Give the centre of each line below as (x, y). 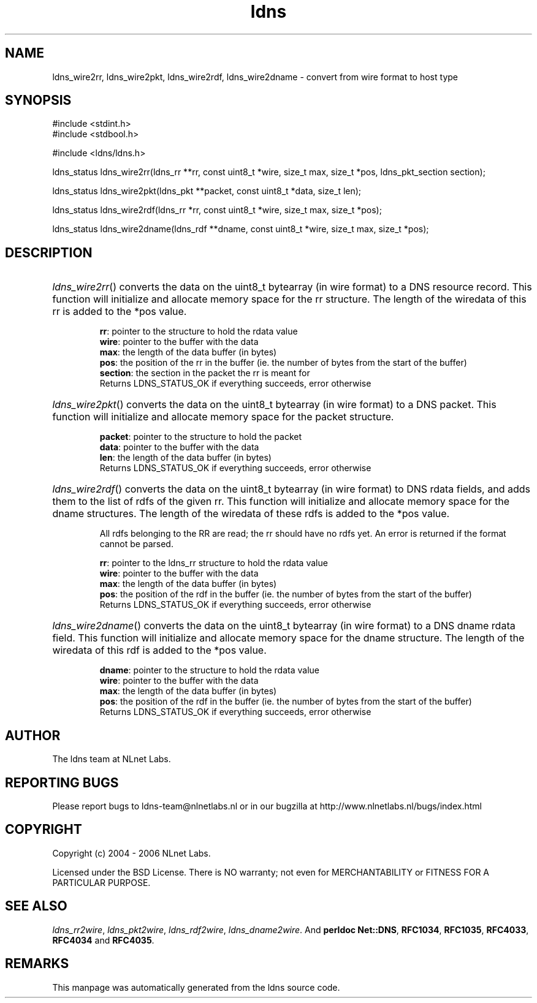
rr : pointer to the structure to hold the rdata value (199, 331)
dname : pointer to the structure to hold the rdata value (209, 670)
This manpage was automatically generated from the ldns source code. (196, 987)
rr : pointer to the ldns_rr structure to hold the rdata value (214, 563)
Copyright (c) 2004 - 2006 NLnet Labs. (131, 853)
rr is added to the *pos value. (120, 312)
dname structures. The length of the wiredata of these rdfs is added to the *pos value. (251, 514)
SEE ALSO (36, 906)
